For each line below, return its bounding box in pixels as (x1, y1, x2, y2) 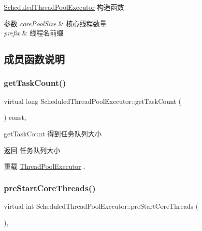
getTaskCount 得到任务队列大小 (4, 128, 101, 138)
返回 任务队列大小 (4, 145, 60, 155)
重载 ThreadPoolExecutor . (4, 161, 86, 171)
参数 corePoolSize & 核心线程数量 (4, 18, 107, 28)
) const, (4, 112, 26, 122)
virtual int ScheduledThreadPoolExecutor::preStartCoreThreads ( (4, 200, 199, 211)
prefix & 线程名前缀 (4, 28, 64, 38)
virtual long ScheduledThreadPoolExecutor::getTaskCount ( (4, 96, 181, 106)
